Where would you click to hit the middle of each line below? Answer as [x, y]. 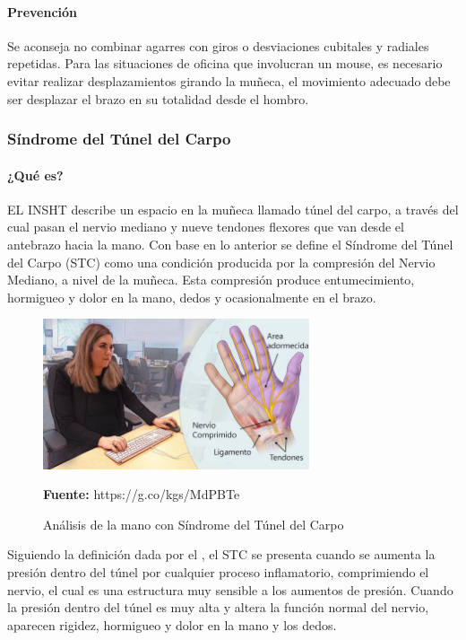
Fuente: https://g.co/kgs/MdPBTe [142, 494]
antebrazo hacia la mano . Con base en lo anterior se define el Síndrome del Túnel [230, 244]
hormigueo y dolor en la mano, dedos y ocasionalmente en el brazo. [192, 297]
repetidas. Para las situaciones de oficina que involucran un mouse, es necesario [225, 63]
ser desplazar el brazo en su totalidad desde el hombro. [158, 98]
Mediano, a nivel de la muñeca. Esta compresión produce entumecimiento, [211, 280]
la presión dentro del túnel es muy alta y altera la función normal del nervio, [218, 607]
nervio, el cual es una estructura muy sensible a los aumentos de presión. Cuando [230, 589]
